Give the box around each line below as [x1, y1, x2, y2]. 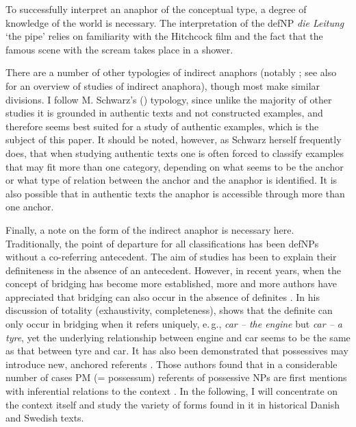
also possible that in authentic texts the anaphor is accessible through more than [5, 186, 345, 200]
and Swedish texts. [5, 411, 84, 425]
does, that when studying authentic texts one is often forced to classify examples [5, 145, 344, 160]
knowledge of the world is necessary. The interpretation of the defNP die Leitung [5, 15, 344, 29]
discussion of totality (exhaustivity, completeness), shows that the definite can [5, 303, 333, 317]
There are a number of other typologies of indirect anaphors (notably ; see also [5, 65, 337, 80]
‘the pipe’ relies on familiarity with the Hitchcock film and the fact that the [5, 29, 323, 43]
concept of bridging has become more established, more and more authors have [5, 276, 337, 291]
